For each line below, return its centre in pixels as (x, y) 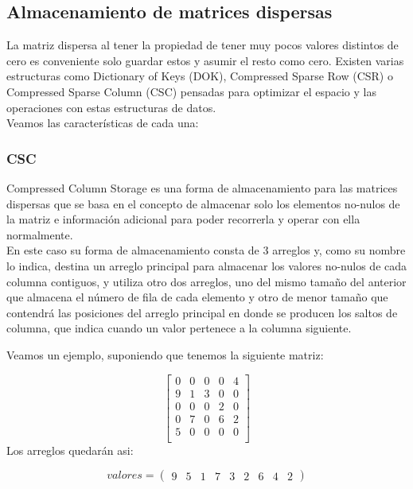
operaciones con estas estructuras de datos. (111, 107)
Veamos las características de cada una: (103, 123)
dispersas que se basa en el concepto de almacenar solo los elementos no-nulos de (203, 203)
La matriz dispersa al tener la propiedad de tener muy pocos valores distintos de (203, 45)
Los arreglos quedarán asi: (70, 450)
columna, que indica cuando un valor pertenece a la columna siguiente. (179, 328)
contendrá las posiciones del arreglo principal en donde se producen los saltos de (202, 312)
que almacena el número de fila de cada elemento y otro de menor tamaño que (197, 297)
